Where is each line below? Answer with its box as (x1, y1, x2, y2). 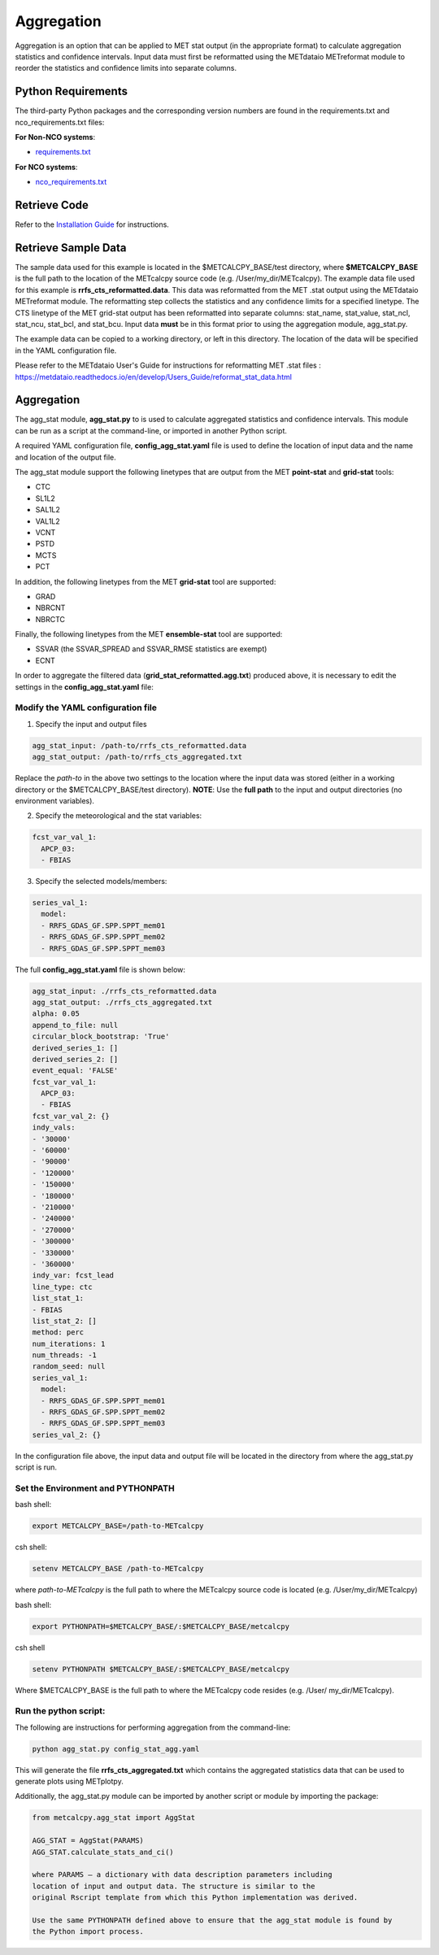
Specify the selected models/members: (35, 877, 167, 886)
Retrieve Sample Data (15, 241, 127, 255)
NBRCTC (35, 614, 65, 624)
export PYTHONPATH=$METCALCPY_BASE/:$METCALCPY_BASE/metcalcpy (32, 1622, 290, 1631)
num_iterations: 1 (32, 1339, 106, 1348)
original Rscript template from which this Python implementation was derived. (32, 1893, 359, 1902)
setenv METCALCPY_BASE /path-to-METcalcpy (32, 1564, 204, 1574)
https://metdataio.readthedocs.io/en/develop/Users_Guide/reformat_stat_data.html (15, 372, 293, 381)
